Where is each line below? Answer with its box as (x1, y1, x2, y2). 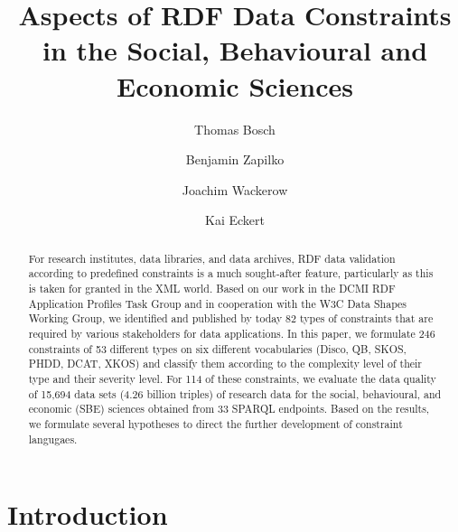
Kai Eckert (205, 210, 265, 229)
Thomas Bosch (194, 119, 276, 138)
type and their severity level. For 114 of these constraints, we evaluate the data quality (28, 370, 436, 386)
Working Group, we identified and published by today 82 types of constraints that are (28, 311, 434, 326)
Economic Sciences (117, 67, 353, 104)
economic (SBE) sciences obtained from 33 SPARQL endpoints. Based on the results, (28, 401, 430, 416)
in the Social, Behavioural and (42, 32, 428, 69)
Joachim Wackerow (182, 180, 288, 199)
